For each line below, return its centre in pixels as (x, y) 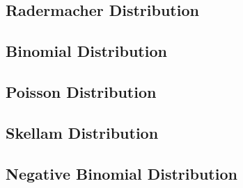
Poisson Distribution (81, 91)
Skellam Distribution (82, 132)
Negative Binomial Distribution (122, 173)
